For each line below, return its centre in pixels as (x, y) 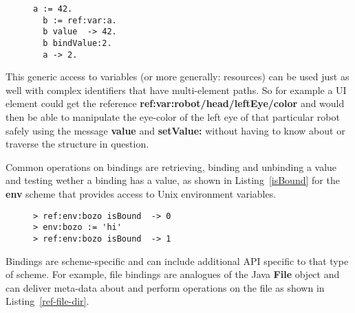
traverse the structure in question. (77, 144)
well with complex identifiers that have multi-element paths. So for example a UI (176, 90)
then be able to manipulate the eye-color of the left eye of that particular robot (173, 117)
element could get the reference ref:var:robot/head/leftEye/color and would (175, 103)
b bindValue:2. (77, 43)
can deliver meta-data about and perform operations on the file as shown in (165, 287)
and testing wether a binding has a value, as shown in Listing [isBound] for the (173, 180)
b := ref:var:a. (80, 20)
